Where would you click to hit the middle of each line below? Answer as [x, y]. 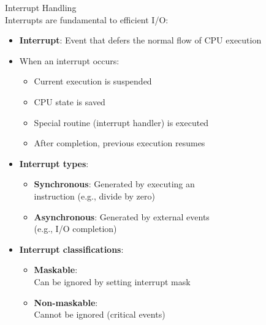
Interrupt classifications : [71, 249]
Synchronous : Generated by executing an [114, 184]
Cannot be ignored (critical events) [100, 314]
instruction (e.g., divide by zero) [94, 196]
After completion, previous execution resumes [120, 143]
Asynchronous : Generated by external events [122, 216]
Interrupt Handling [41, 7]
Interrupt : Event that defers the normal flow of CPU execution [140, 40]
